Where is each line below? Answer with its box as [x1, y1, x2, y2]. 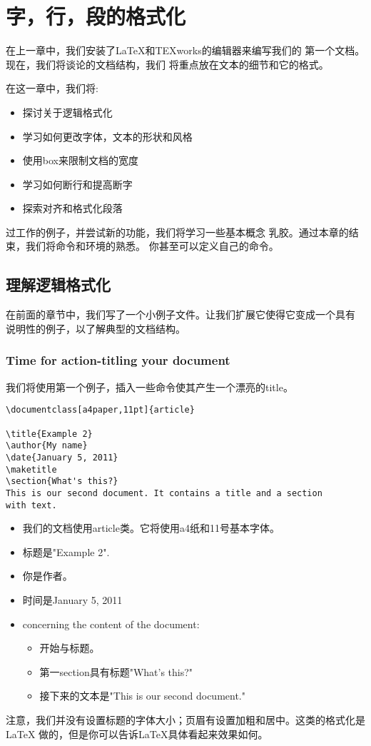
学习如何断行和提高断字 [22, 176, 133, 191]
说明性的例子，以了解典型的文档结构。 [6, 321, 185, 336]
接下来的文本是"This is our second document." [39, 688, 245, 703]
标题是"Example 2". [22, 544, 110, 559]
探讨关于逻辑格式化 [22, 104, 113, 119]
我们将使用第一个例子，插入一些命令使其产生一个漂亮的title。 [6, 379, 293, 394]
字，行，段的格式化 [6, 1, 186, 31]
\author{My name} [6, 440, 88, 451]
